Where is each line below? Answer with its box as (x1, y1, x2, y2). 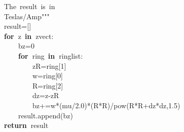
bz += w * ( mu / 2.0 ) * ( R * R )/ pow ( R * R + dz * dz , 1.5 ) (32, 100, 180, 110)
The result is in (4, 1, 55, 11)
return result (4, 120, 49, 130)
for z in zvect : (4, 30, 54, 41)
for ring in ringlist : (18, 50, 83, 61)
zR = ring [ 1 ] (32, 60, 66, 71)
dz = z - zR (32, 90, 59, 101)
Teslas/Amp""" (4, 11, 50, 21)
